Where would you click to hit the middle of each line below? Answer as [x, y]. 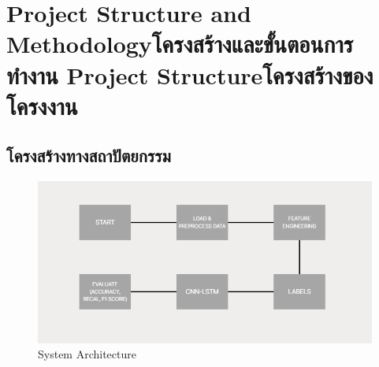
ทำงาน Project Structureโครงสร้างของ [190, 74]
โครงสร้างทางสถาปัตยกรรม [89, 156]
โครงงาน [42, 105]
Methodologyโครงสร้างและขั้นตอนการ [180, 44]
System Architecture [87, 354]
